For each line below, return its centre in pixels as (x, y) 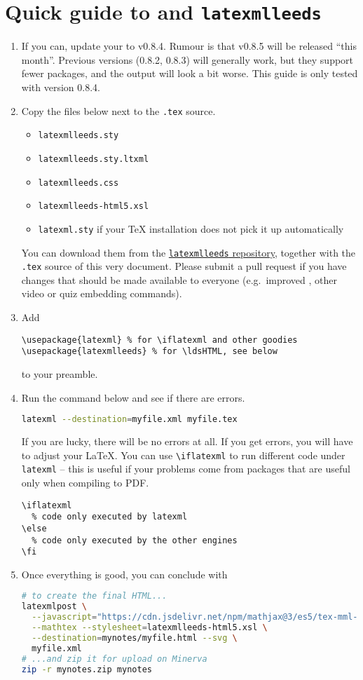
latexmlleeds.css (78, 183)
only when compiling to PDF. (85, 482)
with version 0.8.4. (61, 87)
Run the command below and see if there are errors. (133, 397)
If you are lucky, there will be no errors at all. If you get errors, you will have (187, 441)
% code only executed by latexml (110, 517)
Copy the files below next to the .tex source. (118, 110)
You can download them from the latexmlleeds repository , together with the (189, 252)
